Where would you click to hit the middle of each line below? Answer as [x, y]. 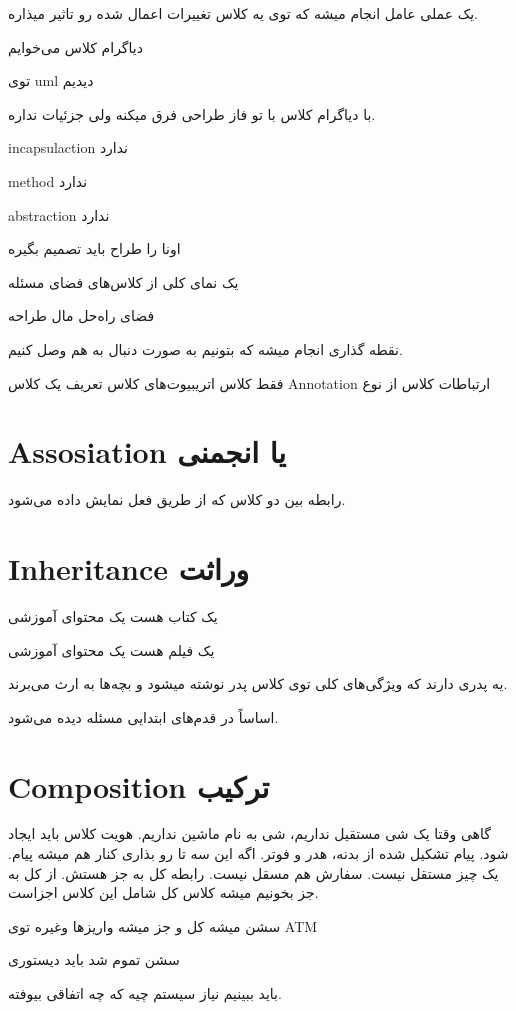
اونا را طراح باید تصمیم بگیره [94, 248]
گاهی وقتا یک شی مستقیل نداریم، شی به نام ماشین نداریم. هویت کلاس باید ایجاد [249, 833]
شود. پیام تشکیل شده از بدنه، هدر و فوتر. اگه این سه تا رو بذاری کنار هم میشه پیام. [258, 853]
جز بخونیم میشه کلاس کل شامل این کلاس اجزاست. [163, 892]
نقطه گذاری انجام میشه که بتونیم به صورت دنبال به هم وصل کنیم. [205, 348]
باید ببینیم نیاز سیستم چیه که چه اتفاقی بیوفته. [145, 993]
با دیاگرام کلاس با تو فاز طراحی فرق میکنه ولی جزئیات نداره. [192, 113]
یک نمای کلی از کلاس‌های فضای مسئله [123, 281]
